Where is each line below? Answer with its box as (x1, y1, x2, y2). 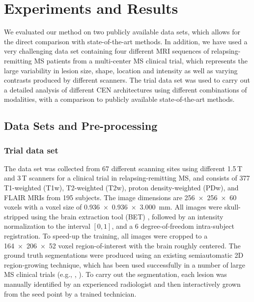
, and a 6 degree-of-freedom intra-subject (112, 221, 234, 231)
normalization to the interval (4, 221, 90, 231)
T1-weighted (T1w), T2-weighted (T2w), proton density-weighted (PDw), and (4, 182, 239, 193)
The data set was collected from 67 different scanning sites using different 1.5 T (4, 163, 243, 173)
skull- (224, 202, 241, 212)
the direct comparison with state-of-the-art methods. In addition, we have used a (4, 36, 248, 46)
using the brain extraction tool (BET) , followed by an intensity (30, 211, 224, 221)
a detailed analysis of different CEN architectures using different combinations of (4, 84, 247, 94)
